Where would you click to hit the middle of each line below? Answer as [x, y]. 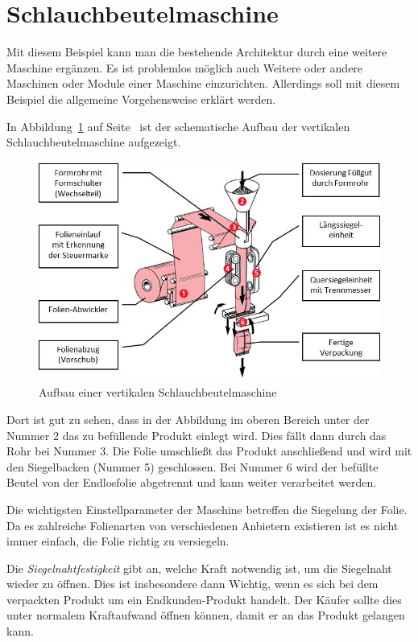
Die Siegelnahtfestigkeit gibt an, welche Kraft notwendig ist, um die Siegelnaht [199, 568]
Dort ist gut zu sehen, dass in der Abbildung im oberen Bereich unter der [188, 419]
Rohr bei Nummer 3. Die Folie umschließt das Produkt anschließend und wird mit [209, 451]
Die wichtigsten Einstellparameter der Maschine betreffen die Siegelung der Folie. [207, 509]
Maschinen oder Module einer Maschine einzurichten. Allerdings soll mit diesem [203, 83]
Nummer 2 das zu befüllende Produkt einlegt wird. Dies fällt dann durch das [197, 435]
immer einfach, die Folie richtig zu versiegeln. [118, 541]
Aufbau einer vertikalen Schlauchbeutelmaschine [158, 392]
